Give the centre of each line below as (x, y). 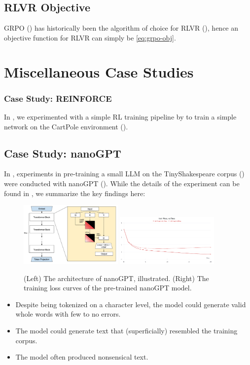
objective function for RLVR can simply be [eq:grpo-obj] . (90, 37)
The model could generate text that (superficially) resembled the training (126, 330)
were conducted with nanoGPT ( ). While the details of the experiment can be (122, 183)
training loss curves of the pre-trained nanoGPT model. (108, 288)
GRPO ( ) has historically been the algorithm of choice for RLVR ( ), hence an (121, 28)
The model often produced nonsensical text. (82, 357)
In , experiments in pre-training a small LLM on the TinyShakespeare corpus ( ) (124, 174)
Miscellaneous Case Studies (99, 71)
